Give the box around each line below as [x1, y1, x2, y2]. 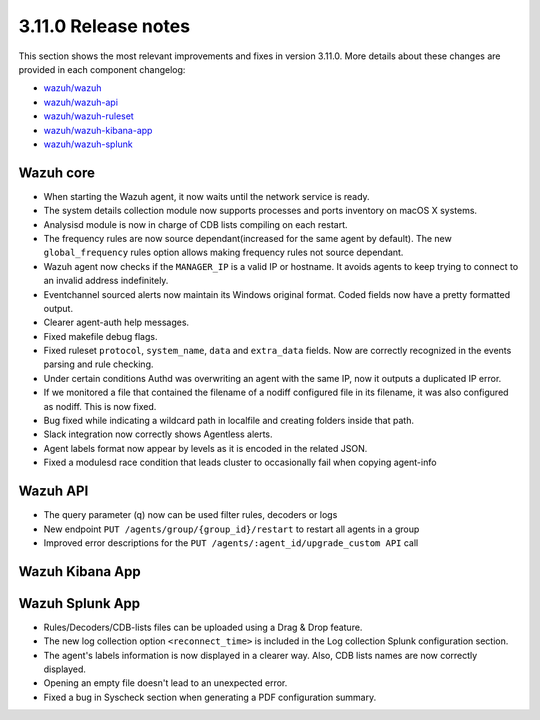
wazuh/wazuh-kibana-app [43, 124, 153, 136]
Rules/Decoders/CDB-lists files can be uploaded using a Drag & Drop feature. [43, 621, 363, 633]
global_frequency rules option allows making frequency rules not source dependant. [43, 246, 404, 259]
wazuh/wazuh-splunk [43, 138, 134, 150]
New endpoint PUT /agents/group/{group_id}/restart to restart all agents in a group [43, 523, 420, 535]
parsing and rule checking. [43, 358, 154, 370]
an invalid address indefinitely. [43, 275, 169, 287]
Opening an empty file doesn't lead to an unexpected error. [43, 677, 288, 689]
